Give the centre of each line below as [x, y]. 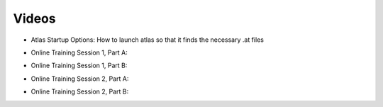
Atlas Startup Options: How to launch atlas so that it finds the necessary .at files [147, 40]
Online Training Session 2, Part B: [80, 91]
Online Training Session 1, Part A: [79, 52]
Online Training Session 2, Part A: [80, 79]
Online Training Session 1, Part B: [79, 66]
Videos [34, 18]
